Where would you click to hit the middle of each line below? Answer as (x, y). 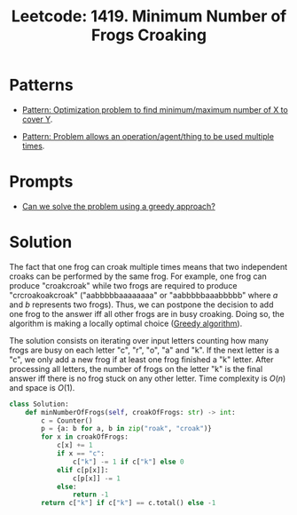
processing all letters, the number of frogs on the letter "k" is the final (136, 368)
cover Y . (37, 119)
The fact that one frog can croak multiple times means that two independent (148, 266)
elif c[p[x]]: (82, 470)
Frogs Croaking (149, 35)
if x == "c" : (80, 454)
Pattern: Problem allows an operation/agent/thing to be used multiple (148, 136)
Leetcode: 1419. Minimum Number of (149, 16)
